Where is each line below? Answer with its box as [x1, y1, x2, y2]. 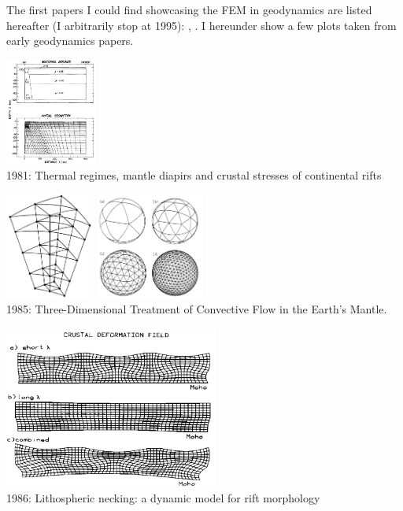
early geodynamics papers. [6, 32, 134, 49]
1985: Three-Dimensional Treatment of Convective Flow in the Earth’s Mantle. [6, 301, 387, 317]
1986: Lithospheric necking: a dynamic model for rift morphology [6, 489, 320, 505]
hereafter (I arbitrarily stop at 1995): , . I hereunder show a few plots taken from [6, 17, 397, 33]
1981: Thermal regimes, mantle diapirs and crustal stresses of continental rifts [6, 166, 382, 183]
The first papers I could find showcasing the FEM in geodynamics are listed [6, 2, 372, 17]
